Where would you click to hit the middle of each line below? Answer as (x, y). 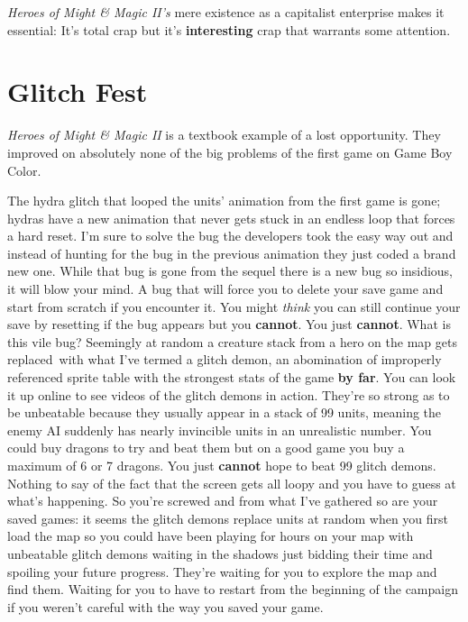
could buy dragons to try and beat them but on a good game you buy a (206, 448)
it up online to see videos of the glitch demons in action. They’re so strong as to (229, 394)
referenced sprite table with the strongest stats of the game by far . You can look (232, 377)
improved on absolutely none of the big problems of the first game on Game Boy (230, 152)
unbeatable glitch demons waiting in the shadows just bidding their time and (220, 553)
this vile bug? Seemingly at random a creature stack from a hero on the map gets (232, 341)
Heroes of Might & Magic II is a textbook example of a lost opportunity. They (224, 135)
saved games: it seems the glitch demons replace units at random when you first (228, 518)
